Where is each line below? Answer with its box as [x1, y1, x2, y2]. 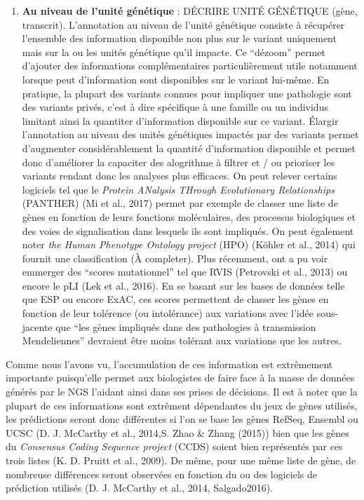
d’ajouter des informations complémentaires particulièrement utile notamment [22, 58, 358, 73]
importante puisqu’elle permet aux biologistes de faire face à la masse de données [6, 370, 355, 385]
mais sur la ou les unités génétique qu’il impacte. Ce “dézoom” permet [22, 44, 325, 59]
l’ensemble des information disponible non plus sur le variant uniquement [22, 31, 337, 46]
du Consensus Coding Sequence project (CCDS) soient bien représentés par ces [6, 439, 343, 454]
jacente [22, 319, 53, 334]
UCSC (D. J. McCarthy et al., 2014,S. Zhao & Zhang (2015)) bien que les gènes [6, 425, 349, 440]
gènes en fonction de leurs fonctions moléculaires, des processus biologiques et [22, 209, 356, 224]
